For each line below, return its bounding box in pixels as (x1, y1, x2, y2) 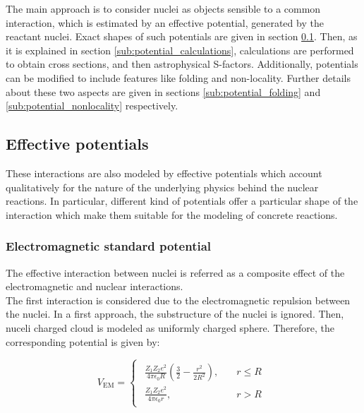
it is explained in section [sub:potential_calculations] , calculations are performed (6, 42, 354, 57)
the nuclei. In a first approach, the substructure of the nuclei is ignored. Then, (6, 306, 344, 321)
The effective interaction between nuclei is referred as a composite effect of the (6, 265, 345, 280)
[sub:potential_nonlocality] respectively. (6, 98, 178, 113)
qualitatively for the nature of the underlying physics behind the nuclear (6, 179, 319, 194)
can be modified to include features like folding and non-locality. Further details (6, 70, 351, 85)
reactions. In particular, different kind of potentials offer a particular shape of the (6, 193, 358, 208)
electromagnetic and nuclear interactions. (6, 279, 183, 294)
